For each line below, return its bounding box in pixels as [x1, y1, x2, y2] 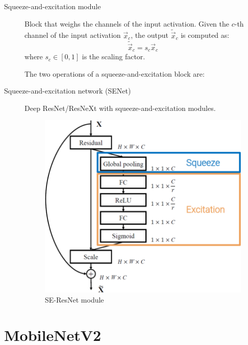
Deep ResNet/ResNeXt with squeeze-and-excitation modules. [24, 102, 216, 113]
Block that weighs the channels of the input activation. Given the [24, 18, 230, 29]
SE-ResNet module [45, 294, 104, 305]
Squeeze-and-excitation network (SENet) [4, 85, 131, 96]
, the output [131, 30, 169, 40]
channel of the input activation [24, 30, 121, 40]
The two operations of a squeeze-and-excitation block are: [24, 68, 205, 79]
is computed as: [181, 30, 230, 40]
